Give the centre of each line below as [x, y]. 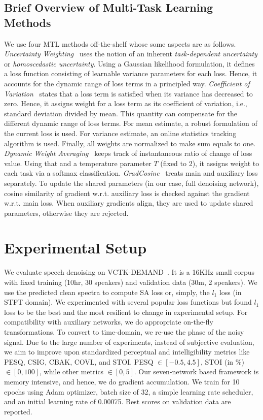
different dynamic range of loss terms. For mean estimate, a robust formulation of [131, 123]
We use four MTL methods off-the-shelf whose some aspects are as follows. [120, 43]
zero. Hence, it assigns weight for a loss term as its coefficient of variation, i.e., [126, 103]
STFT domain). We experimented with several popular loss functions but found [128, 302]
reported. [18, 411]
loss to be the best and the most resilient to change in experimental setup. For [126, 312]
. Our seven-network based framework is [196, 371]
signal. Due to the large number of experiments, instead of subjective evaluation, [129, 342]
